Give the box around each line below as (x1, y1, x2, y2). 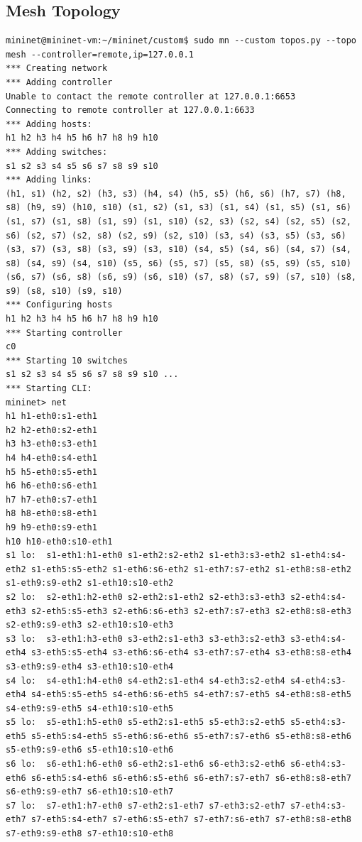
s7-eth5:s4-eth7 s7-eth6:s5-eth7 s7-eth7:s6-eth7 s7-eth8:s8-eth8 (31, 814, 351, 825)
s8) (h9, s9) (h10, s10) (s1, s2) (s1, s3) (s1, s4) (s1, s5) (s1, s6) (6, 202, 351, 213)
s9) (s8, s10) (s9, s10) (6, 285, 123, 296)
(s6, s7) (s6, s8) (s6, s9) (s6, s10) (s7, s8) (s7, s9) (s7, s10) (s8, (6, 272, 356, 283)
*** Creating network (6, 63, 108, 74)
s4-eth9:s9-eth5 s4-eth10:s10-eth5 (6, 703, 174, 713)
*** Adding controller (6, 77, 113, 87)
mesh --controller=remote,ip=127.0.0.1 (6, 49, 194, 60)
